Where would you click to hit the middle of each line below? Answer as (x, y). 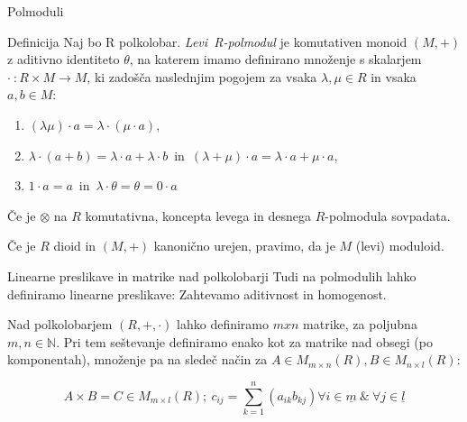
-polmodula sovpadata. (388, 215)
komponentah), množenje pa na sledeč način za (137, 359)
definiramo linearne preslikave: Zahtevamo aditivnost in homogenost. (197, 294)
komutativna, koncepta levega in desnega (198, 215)
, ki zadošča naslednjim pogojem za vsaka (202, 76)
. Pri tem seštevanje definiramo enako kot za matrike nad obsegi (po (244, 341)
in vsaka (394, 76)
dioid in (75, 246)
